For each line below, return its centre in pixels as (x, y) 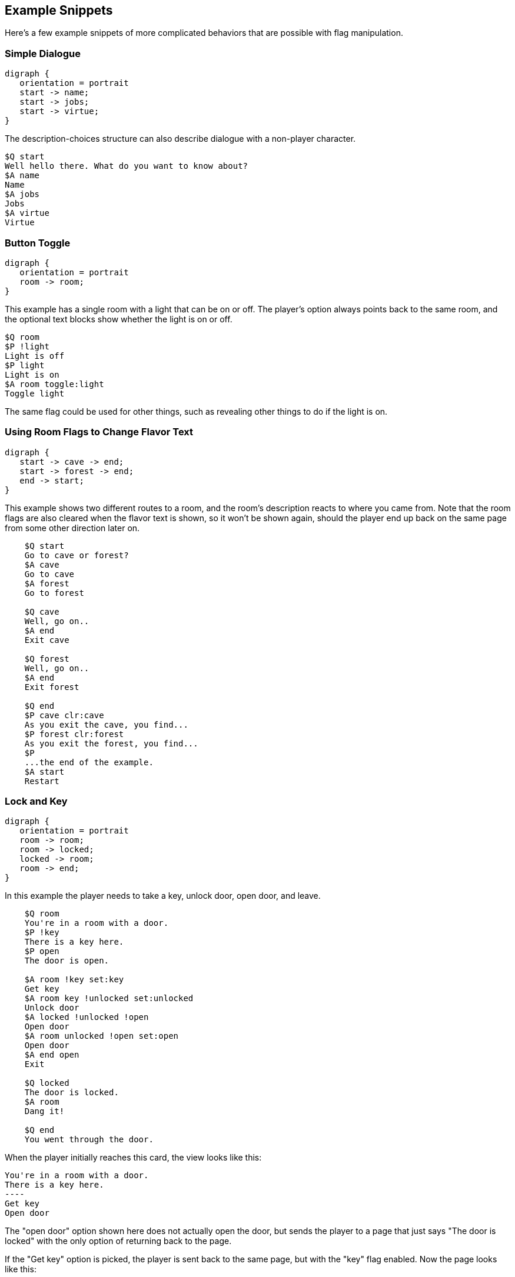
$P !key (42, 933)
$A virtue (27, 213)
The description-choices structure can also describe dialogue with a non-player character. (180, 139)
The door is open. (67, 961)
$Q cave (42, 611)
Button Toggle (38, 243)
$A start (44, 771)
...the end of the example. (89, 762)
